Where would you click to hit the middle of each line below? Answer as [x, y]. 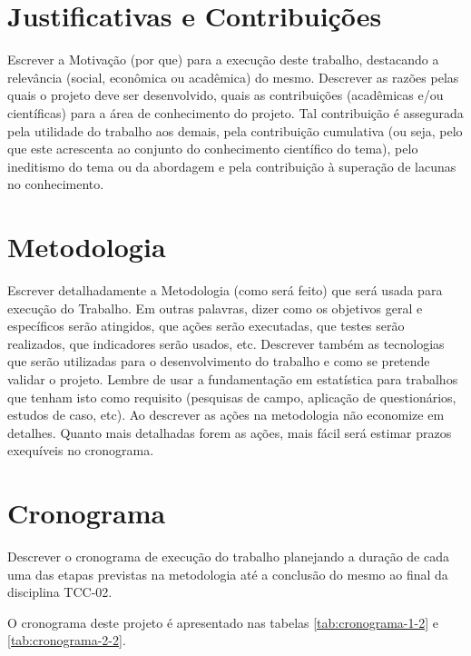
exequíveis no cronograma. [81, 450]
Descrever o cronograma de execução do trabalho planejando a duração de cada [228, 557]
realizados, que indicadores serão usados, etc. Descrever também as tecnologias [226, 343]
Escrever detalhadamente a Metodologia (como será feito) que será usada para [225, 290]
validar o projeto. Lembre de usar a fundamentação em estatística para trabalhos [233, 378]
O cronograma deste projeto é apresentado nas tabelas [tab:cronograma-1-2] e [223, 622]
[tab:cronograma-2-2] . [67, 640]
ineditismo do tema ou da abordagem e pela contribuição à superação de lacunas [232, 166]
